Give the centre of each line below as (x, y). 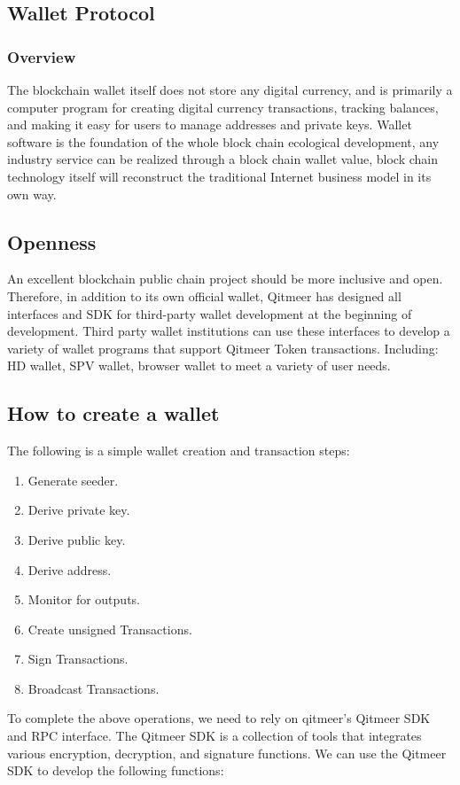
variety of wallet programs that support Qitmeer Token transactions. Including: (223, 348)
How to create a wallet (113, 413)
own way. (32, 194)
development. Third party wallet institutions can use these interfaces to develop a (229, 331)
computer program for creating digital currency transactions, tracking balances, (223, 107)
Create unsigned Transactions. (110, 629)
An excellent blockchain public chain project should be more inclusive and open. (225, 279)
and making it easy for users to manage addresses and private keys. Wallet (210, 124)
